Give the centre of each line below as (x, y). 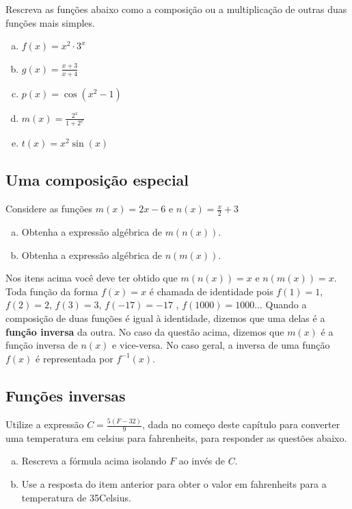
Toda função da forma (52, 291)
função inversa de (42, 345)
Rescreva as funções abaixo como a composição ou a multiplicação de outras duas (176, 9)
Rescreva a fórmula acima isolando (94, 461)
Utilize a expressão (45, 424)
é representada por (75, 358)
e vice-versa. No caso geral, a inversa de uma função (221, 345)
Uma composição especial (97, 180)
